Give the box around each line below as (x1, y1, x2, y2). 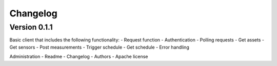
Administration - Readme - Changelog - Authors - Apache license (9, 54, 148, 60)
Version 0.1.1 (9, 23, 53, 32)
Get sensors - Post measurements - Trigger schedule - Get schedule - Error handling (9, 44, 189, 50)
